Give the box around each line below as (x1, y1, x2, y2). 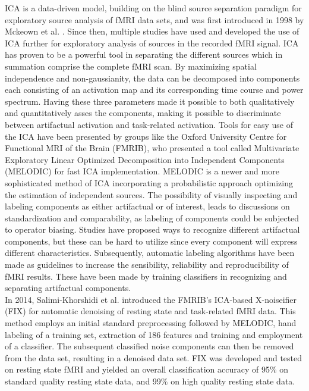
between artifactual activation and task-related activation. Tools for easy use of (5, 118, 293, 130)
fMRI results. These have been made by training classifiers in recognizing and (5, 270, 287, 282)
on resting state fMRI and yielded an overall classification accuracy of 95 (5, 363, 270, 376)
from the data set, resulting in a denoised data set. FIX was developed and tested (5, 351, 302, 364)
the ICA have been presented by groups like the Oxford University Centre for (5, 130, 287, 142)
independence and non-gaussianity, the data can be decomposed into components (5, 71, 300, 84)
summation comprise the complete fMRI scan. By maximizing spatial (5, 60, 257, 72)
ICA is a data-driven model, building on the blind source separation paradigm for (5, 2, 302, 14)
